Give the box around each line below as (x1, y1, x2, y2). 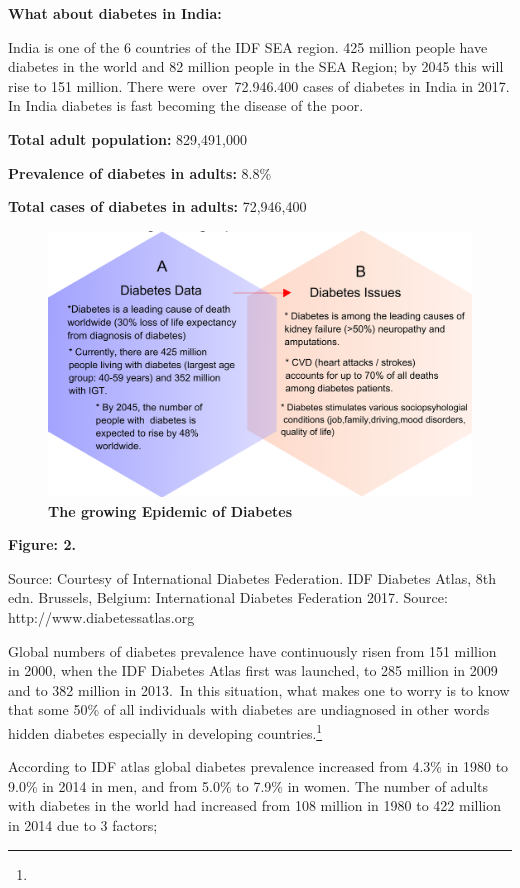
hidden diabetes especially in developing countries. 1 (8, 719, 323, 743)
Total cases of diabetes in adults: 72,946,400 (8, 196, 307, 217)
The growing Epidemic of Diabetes (48, 500, 293, 521)
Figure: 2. (8, 534, 76, 555)
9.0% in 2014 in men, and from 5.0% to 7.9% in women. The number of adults (8, 775, 489, 796)
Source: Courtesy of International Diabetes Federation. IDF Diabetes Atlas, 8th (8, 567, 496, 588)
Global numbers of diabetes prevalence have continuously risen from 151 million (8, 640, 497, 661)
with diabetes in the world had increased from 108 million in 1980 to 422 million (8, 795, 502, 816)
